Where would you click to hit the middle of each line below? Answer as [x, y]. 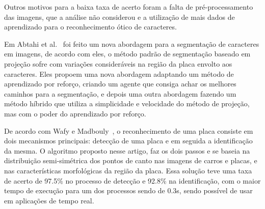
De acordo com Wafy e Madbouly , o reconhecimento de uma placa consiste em [129, 130]
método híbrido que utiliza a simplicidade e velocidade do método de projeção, [127, 103]
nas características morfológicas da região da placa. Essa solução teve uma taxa [128, 170]
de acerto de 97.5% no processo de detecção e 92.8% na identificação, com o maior [132, 180]
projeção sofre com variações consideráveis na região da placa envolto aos [118, 63]
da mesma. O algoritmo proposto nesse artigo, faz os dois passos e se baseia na [127, 150]
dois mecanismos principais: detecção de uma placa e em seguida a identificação [128, 141]
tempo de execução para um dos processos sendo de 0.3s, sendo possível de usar [128, 190]
